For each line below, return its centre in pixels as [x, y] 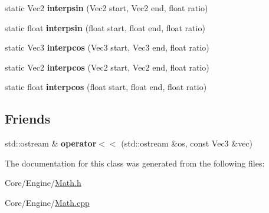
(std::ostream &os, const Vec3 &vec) [187, 143]
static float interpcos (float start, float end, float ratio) [106, 87]
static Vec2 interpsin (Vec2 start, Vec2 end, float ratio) [106, 8]
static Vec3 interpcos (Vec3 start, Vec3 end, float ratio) [107, 47]
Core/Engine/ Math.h [43, 183]
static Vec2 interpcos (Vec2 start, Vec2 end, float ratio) [107, 67]
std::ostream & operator [51, 143]
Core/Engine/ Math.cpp [47, 202]
